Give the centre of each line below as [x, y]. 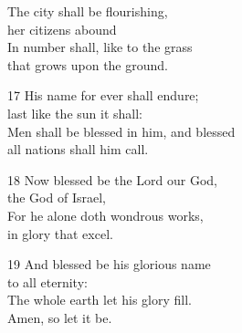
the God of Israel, [57, 198]
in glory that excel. [60, 233]
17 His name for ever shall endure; [103, 95]
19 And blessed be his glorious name [109, 264]
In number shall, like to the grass [100, 47]
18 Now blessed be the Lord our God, [112, 179]
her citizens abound [62, 29]
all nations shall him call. [78, 149]
